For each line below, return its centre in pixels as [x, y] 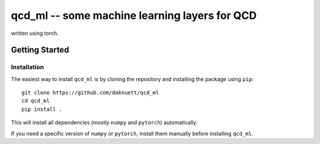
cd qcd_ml [36, 101]
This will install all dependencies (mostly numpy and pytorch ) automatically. [104, 123]
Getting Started [40, 50]
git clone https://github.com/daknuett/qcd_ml [90, 93]
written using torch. [35, 33]
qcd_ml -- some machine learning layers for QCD [134, 15]
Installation [28, 67]
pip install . [42, 109]
